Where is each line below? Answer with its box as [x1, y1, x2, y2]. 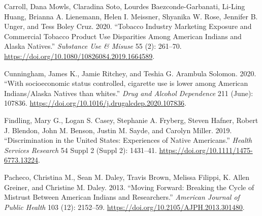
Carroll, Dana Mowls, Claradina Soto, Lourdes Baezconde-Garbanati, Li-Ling [4, 1, 245, 11]
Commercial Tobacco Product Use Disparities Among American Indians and [4, 30, 242, 41]
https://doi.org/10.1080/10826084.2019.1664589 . [4, 50, 155, 61]
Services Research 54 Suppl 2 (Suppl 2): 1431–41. [4, 144, 157, 155]
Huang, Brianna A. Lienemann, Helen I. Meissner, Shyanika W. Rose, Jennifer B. [4, 11, 258, 21]
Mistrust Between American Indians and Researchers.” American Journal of [4, 192, 240, 202]
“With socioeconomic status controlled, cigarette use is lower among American [4, 78, 248, 88]
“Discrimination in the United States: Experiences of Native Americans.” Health [4, 135, 252, 145]
